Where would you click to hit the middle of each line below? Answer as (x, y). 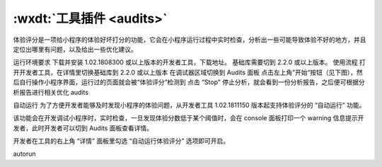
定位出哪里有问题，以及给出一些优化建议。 (75, 49)
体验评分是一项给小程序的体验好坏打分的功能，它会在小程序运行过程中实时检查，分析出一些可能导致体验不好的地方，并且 (190, 40)
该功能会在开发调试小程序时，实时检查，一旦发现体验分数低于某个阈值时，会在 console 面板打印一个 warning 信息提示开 (189, 118)
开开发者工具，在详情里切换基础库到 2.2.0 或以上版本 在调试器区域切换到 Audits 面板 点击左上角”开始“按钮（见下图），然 (188, 72)
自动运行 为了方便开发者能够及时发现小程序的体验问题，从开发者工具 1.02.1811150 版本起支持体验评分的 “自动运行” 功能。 (189, 105)
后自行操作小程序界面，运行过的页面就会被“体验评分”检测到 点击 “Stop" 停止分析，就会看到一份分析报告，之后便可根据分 (189, 82)
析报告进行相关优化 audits (51, 92)
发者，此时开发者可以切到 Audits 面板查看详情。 (83, 128)
